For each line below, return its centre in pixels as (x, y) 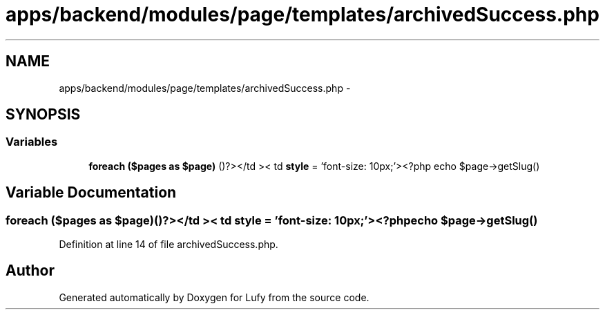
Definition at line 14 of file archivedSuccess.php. (169, 245)
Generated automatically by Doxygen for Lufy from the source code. (214, 297)
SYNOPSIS (43, 115)
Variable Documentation (91, 193)
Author (30, 271)
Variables (32, 142)
